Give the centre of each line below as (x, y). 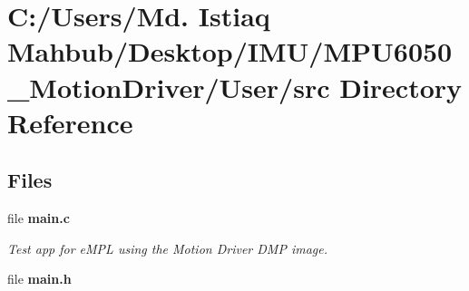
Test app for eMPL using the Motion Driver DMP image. (167, 248)
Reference (70, 122)
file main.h (39, 279)
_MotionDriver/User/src (169, 87)
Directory (401, 87)
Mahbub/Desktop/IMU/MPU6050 (230, 51)
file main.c (39, 218)
